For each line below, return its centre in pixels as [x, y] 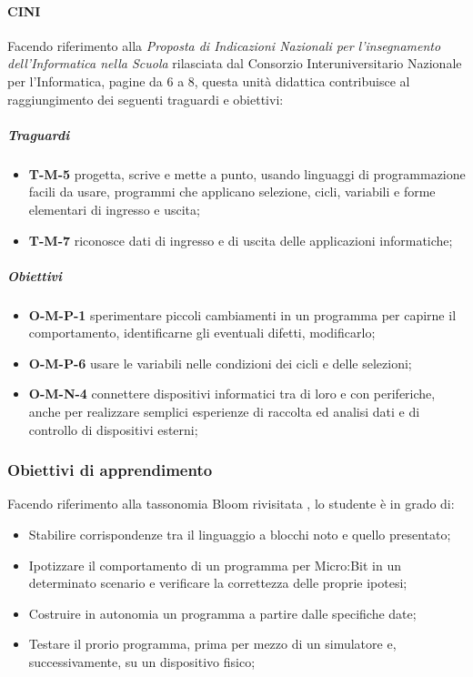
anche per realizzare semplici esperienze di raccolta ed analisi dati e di [224, 412]
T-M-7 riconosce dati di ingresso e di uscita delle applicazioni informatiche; [241, 240]
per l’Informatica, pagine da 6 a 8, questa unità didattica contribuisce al [209, 81]
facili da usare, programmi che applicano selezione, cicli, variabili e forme [232, 192]
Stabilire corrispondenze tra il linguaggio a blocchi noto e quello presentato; [240, 535]
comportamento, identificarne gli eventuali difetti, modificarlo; [202, 333]
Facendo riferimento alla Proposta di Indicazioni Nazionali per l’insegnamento [224, 45]
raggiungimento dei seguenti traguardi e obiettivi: [146, 99]
